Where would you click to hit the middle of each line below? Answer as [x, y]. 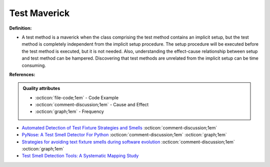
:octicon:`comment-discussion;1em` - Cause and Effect [92, 105]
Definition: [20, 28]
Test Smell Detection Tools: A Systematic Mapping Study [80, 156]
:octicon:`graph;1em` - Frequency [70, 112]
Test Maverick [39, 13]
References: [22, 74]
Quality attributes [41, 88]
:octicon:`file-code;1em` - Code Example [77, 97]
